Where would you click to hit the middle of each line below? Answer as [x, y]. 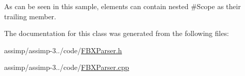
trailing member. [30, 16]
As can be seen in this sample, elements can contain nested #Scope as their [122, 6]
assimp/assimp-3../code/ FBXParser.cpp [67, 67]
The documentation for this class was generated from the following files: [117, 33]
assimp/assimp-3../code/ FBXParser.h [63, 50]
